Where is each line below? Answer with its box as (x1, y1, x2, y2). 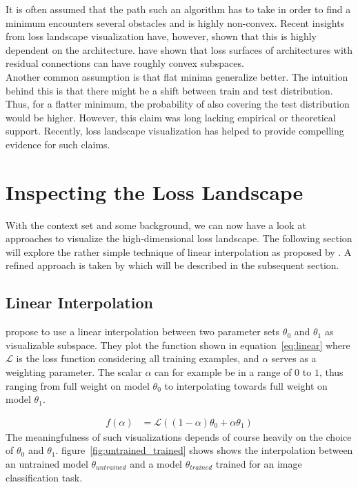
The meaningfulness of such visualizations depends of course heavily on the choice (6, 429, 352, 444)
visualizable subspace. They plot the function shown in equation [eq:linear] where (6, 337, 350, 352)
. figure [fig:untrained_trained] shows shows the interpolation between (55, 443, 353, 457)
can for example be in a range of (155, 365, 292, 379)
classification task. (6, 470, 83, 484)
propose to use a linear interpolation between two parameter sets (6, 324, 280, 339)
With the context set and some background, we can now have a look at (6, 217, 306, 232)
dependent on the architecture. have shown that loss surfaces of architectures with (6, 42, 353, 57)
